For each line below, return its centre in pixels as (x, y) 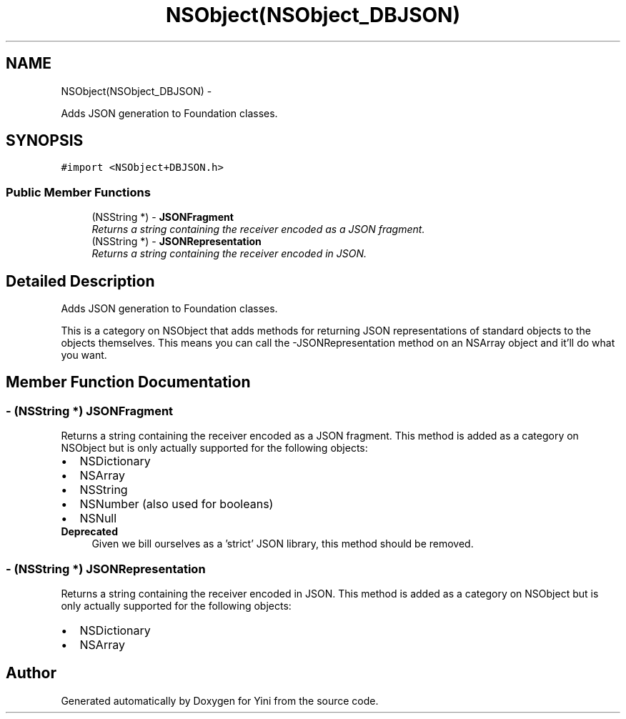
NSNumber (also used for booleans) (177, 504)
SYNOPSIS (45, 141)
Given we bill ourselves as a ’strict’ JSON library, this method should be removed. (283, 544)
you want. (84, 355)
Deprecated (90, 532)
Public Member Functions (78, 192)
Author (31, 673)
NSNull (98, 519)
